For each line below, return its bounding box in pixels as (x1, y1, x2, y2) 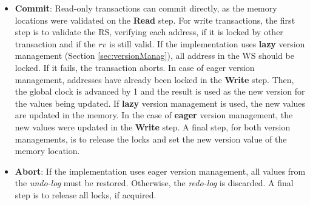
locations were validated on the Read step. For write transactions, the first (15, 13, 295, 26)
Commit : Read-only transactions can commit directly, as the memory (15, 2, 277, 14)
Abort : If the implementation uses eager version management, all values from (15, 164, 306, 177)
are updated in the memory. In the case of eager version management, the (15, 109, 293, 121)
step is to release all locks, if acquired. (15, 188, 157, 201)
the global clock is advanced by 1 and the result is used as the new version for (15, 85, 305, 98)
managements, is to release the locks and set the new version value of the (15, 132, 287, 145)
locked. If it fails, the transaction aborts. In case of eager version (15, 61, 255, 73)
